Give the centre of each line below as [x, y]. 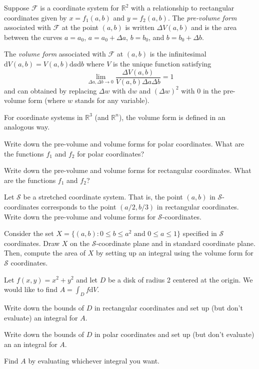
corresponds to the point [79, 206]
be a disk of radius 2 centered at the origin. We [180, 279]
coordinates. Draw [32, 243]
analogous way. [27, 127]
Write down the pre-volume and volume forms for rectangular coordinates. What [128, 170]
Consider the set [29, 233]
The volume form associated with [55, 54]
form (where [47, 100]
